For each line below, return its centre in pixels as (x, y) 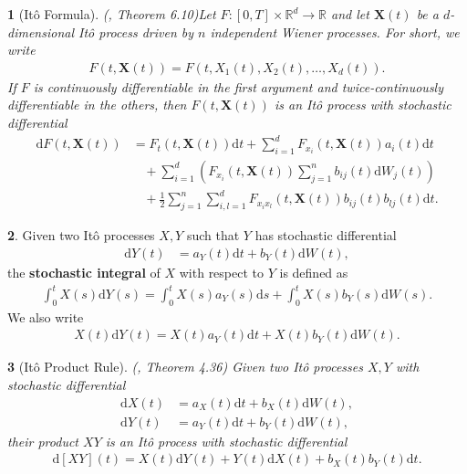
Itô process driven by (136, 32)
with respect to (222, 272)
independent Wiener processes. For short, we (335, 32)
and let (350, 14)
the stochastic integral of (84, 272)
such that (213, 235)
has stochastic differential (326, 235)
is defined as (314, 272)
